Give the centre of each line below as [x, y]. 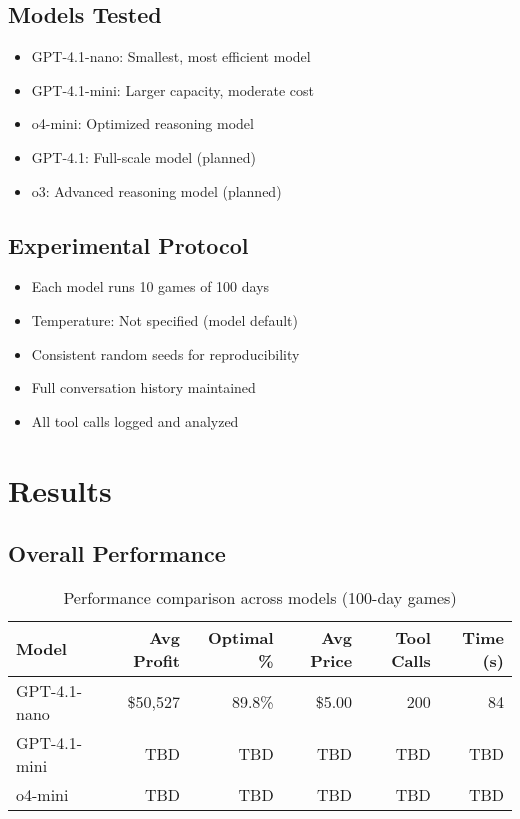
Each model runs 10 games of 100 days [150, 286]
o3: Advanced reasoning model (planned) [156, 190]
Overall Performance [117, 553]
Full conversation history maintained [143, 387]
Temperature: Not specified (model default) [164, 319]
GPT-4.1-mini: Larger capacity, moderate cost [173, 89]
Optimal [240, 637]
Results [60, 489]
